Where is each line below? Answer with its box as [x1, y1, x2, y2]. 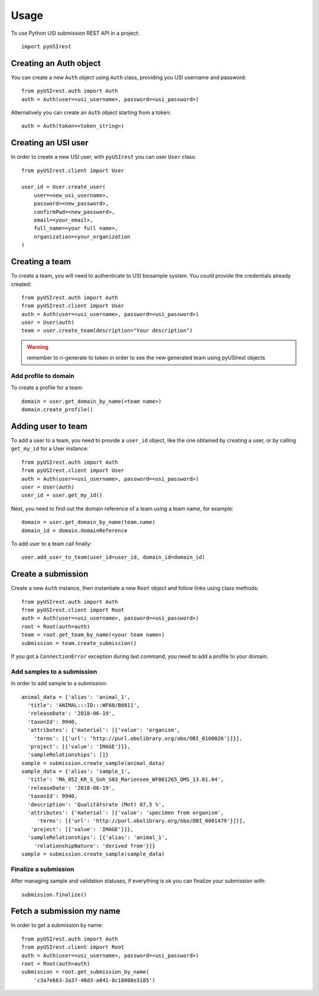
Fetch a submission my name [11, 906, 121, 916]
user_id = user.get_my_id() [21, 492, 103, 499]
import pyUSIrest [21, 43, 71, 50]
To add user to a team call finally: [11, 540, 92, 547]
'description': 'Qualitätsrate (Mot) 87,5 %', [27, 801, 165, 808]
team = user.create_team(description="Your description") [21, 327, 193, 334]
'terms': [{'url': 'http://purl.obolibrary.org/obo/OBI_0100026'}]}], [33, 735, 243, 741]
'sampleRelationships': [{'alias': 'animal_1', [27, 834, 168, 841]
